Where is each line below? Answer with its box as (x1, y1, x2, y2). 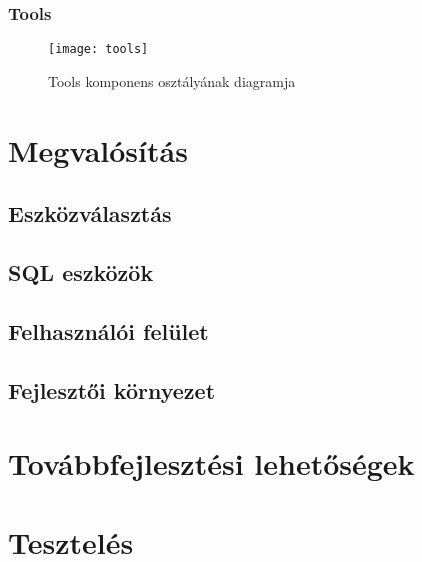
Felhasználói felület (8, 315, 209, 346)
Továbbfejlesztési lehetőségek (8, 443, 415, 484)
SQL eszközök (8, 257, 154, 288)
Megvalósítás (8, 129, 188, 170)
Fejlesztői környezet (8, 374, 216, 405)
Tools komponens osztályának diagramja (48, 70, 296, 91)
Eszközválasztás (8, 198, 172, 229)
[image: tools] (48, 42, 149, 57)
